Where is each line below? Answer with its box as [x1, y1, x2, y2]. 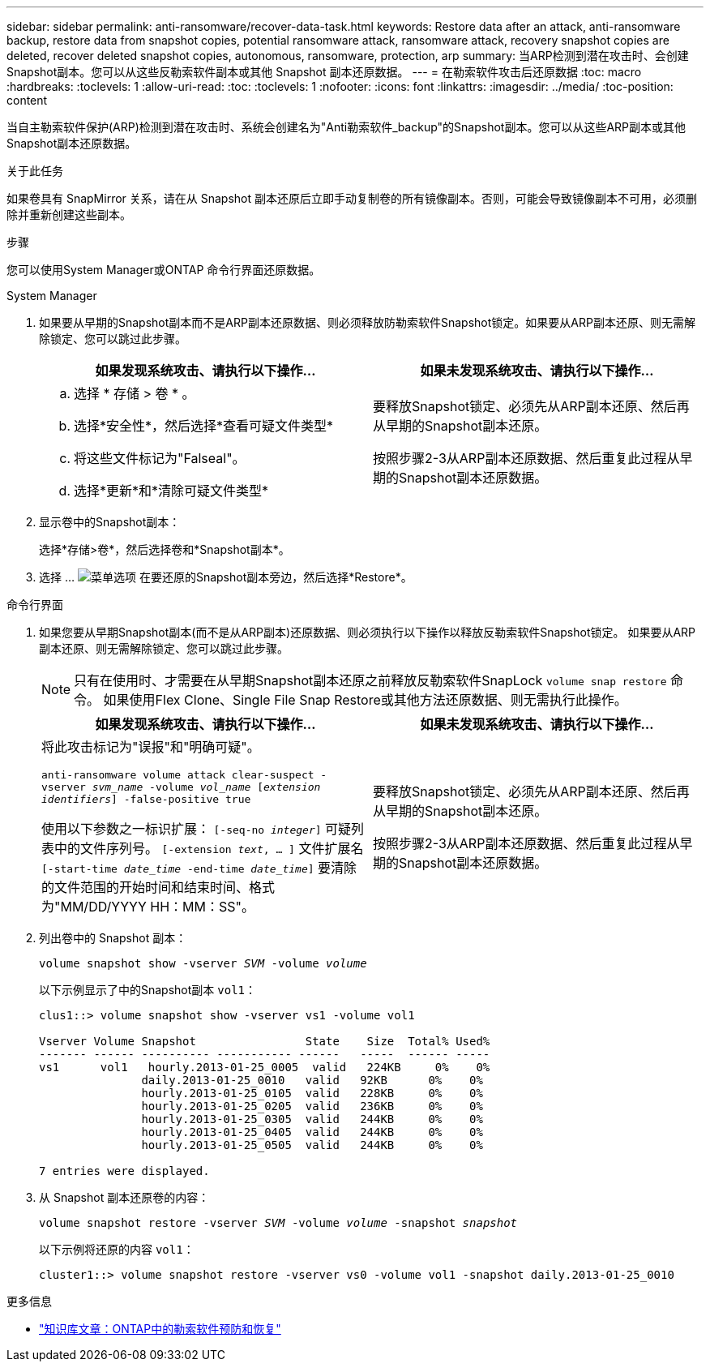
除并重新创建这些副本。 [6, 208, 131, 221]
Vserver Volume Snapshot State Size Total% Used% [39, 1035, 490, 1048]
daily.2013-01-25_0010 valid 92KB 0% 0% [141, 1074, 483, 1087]
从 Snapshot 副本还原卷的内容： [39, 1190, 210, 1204]
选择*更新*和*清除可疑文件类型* [74, 482, 269, 499]
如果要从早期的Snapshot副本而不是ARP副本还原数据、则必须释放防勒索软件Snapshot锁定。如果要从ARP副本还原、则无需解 [39, 315, 695, 329]
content [6, 93, 48, 107]
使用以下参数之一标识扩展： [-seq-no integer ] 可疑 [41, 821, 352, 837]
